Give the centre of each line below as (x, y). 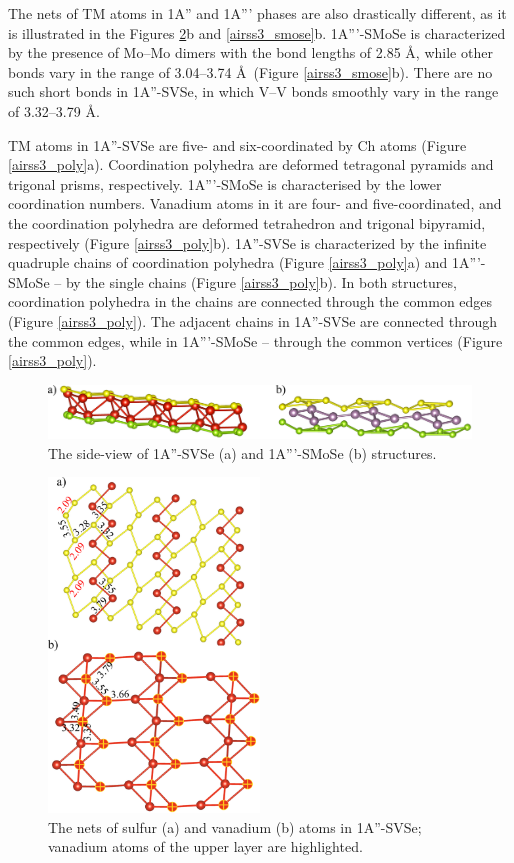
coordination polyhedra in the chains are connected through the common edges (250, 301)
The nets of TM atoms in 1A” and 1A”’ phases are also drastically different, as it (257, 13)
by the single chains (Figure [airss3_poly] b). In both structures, (261, 281)
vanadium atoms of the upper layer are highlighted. (205, 846)
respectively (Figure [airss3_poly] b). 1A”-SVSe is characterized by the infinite (247, 242)
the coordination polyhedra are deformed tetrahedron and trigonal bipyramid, (247, 222)
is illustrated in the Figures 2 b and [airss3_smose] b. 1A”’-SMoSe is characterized (257, 32)
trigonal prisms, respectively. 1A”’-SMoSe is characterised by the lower (225, 183)
